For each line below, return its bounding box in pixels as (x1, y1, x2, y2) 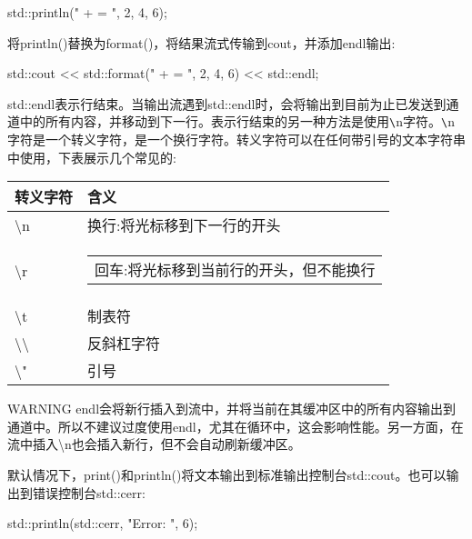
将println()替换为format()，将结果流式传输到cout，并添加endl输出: (7, 33, 396, 52)
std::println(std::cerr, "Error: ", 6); (7, 514, 198, 533)
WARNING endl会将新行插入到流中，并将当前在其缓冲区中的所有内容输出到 (7, 399, 457, 418)
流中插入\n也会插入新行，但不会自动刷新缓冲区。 (7, 434, 301, 454)
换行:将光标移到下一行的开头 (87, 215, 281, 236)
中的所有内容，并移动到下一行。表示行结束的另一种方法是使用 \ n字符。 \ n (19, 112, 455, 131)
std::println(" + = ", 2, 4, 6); (7, 3, 167, 21)
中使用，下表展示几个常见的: (7, 147, 176, 166)
